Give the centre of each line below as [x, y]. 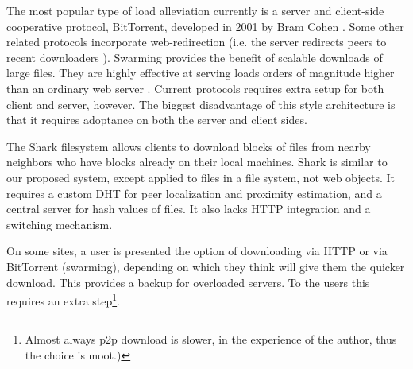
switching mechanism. [60, 224]
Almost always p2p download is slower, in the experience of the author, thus [211, 339]
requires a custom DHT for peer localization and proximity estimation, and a [194, 193]
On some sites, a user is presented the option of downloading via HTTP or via [197, 251]
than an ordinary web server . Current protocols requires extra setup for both [195, 88]
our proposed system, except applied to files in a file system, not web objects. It [201, 177]
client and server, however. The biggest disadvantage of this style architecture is [201, 104]
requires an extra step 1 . [64, 299]
